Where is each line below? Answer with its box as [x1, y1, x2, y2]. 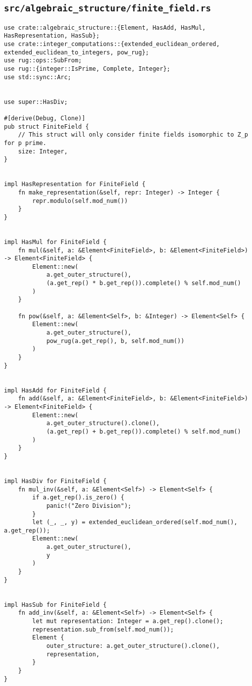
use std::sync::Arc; [4, 73, 72, 81]
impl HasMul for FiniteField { [4, 238, 107, 245]
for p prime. [4, 139, 46, 147]
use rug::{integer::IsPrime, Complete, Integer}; [4, 65, 170, 73]
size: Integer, [18, 147, 68, 155]
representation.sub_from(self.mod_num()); [32, 626, 174, 633]
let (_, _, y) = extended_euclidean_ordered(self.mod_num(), [32, 519, 238, 526]
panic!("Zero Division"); [46, 502, 131, 509]
